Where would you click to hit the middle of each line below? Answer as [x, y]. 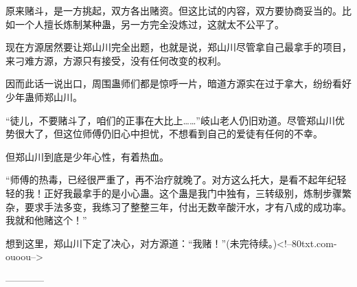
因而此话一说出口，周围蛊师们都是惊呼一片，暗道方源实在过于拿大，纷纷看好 [178, 83]
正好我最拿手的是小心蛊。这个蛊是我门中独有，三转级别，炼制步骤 [193, 193]
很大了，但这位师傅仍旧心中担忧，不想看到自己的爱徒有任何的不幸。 [169, 134]
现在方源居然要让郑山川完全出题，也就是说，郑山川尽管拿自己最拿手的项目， [178, 47]
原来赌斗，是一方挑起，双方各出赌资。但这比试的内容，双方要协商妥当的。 [174, 10]
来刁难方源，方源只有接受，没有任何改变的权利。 [116, 60]
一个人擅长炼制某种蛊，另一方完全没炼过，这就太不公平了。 [149, 24]
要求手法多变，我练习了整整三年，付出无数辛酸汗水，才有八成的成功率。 [188, 206]
